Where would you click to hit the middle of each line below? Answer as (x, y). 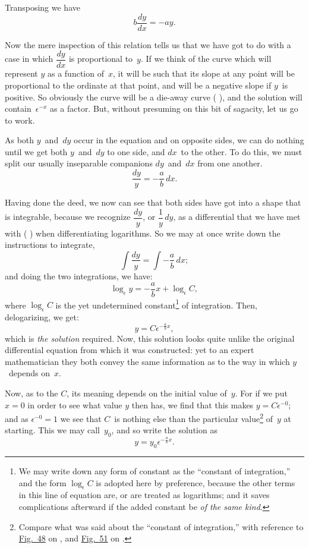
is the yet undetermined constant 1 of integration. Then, (156, 304)
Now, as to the (31, 393)
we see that (81, 418)
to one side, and (136, 151)
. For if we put (261, 393)
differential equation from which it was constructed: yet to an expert (130, 350)
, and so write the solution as (164, 430)
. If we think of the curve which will (206, 59)
